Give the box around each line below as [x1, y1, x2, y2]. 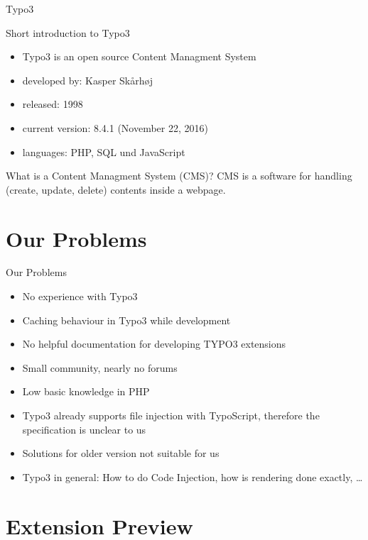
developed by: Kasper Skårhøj [22, 72, 153, 87]
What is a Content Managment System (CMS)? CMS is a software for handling [6, 168, 352, 183]
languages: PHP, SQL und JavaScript [22, 144, 185, 159]
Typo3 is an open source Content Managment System [22, 49, 256, 64]
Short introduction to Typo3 [6, 25, 130, 40]
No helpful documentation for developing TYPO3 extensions [22, 336, 286, 351]
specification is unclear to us [22, 421, 146, 436]
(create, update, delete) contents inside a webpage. [6, 182, 226, 197]
